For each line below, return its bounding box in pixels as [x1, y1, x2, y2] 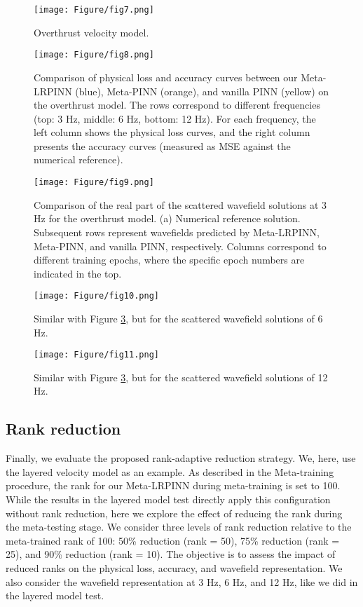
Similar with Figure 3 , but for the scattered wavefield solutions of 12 [34, 369, 328, 384]
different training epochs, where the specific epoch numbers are [34, 252, 305, 267]
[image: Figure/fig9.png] [34, 177, 154, 188]
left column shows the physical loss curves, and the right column [34, 125, 310, 139]
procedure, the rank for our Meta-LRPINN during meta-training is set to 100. [6, 478, 341, 493]
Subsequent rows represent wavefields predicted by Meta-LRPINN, [34, 224, 320, 239]
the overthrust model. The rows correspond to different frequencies [34, 97, 320, 112]
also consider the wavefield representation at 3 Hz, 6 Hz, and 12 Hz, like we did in [6, 574, 358, 589]
